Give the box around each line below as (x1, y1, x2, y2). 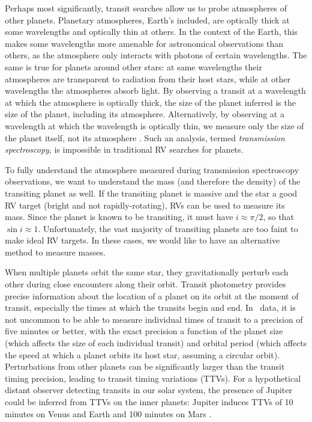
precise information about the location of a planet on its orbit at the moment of (5, 289, 299, 302)
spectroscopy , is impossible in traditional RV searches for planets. (5, 143, 244, 156)
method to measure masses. (5, 245, 106, 258)
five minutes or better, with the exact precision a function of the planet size (5, 325, 283, 337)
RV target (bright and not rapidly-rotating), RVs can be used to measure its (5, 198, 285, 211)
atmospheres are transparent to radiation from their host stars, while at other (5, 72, 291, 85)
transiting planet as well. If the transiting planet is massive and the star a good (5, 186, 298, 199)
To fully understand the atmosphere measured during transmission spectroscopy (5, 163, 299, 176)
